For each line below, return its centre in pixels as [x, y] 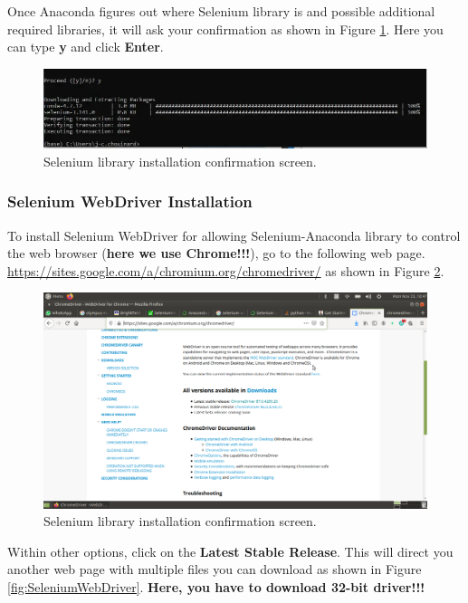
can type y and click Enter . [86, 47]
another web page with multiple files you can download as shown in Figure [215, 569]
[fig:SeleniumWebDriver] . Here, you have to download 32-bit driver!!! [216, 586]
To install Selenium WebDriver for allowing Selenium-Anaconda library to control [234, 235]
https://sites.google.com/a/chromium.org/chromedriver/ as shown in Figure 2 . [226, 270]
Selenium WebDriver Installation [130, 201]
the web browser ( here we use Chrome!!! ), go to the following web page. [216, 253]
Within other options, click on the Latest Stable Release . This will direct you [230, 551]
